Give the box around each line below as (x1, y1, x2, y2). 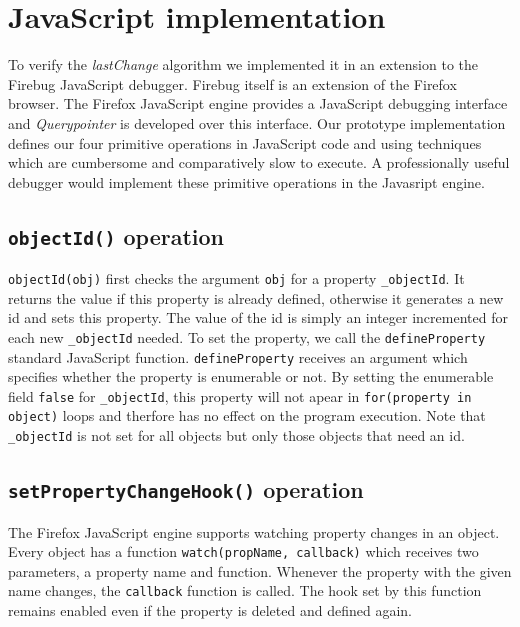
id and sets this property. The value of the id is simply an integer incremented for (8, 307, 508, 328)
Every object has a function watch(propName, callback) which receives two (8, 541, 479, 562)
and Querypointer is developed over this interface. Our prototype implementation (8, 112, 506, 133)
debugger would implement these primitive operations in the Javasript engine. (8, 171, 485, 192)
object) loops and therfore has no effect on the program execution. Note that (8, 405, 486, 426)
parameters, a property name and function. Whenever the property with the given (8, 560, 512, 581)
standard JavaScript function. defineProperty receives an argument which (8, 346, 468, 367)
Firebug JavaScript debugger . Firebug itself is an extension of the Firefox (8, 73, 457, 94)
